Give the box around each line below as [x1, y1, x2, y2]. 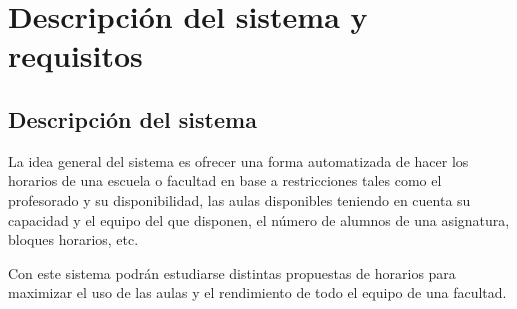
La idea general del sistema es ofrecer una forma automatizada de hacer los [8, 150, 469, 171]
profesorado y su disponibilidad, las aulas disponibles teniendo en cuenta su [8, 189, 471, 210]
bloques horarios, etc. [8, 229, 139, 250]
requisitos [8, 35, 143, 76]
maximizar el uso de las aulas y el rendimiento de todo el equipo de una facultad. [8, 282, 507, 303]
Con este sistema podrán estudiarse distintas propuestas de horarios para [8, 262, 456, 283]
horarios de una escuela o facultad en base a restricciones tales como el [8, 170, 442, 191]
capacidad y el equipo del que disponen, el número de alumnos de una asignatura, [8, 209, 510, 230]
